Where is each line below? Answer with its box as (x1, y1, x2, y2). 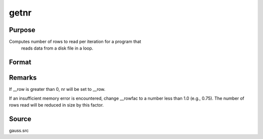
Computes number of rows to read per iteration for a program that (9, 39, 141, 45)
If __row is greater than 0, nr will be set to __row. (9, 87, 106, 92)
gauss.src (9, 128, 29, 134)
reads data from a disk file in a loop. (21, 45, 94, 51)
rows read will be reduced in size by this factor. (9, 102, 104, 108)
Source (9, 115, 32, 123)
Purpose (9, 26, 36, 34)
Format (9, 58, 32, 67)
